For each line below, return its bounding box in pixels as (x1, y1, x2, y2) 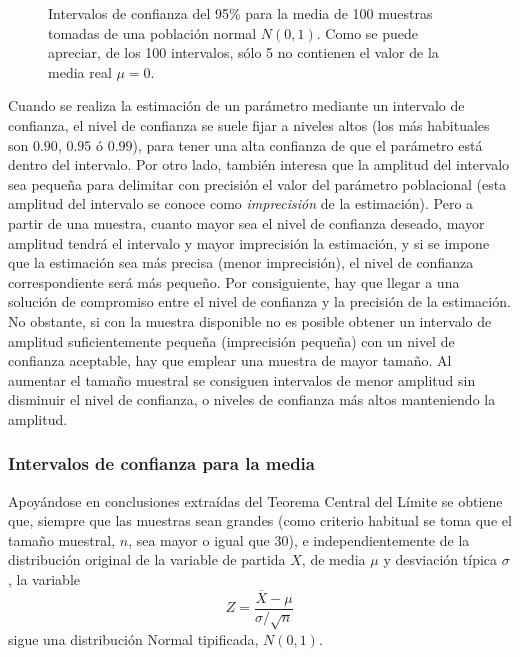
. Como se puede (316, 22, 418, 43)
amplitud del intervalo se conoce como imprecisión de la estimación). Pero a (8, 193, 474, 214)
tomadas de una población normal (48, 22, 257, 43)
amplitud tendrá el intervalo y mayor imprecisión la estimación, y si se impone (8, 232, 490, 253)
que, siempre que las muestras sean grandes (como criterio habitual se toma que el (8, 510, 512, 531)
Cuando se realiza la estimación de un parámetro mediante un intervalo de (8, 95, 465, 116)
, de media (301, 549, 366, 570)
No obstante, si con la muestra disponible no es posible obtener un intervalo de (8, 310, 492, 331)
